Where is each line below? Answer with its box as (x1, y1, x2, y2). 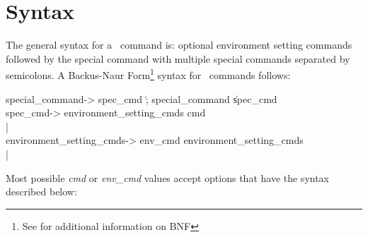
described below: (6, 184, 77, 199)
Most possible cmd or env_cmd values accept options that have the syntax (6, 170, 330, 185)
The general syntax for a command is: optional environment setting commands (6, 37, 352, 52)
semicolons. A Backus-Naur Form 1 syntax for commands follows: (6, 66, 291, 82)
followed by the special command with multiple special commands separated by (6, 51, 350, 66)
